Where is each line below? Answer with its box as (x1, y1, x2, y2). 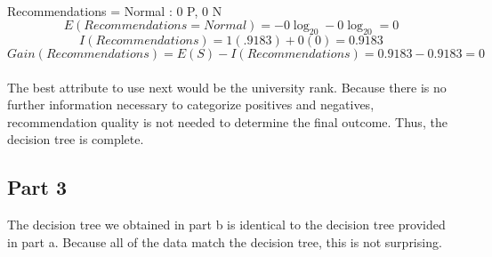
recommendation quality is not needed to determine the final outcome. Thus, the (7, 112, 448, 131)
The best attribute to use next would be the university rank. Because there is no (7, 77, 447, 96)
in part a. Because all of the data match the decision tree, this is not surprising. (7, 232, 442, 251)
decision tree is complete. (7, 130, 144, 149)
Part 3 (7, 173, 68, 201)
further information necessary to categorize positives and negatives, (7, 95, 375, 114)
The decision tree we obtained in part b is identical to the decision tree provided (7, 215, 446, 234)
